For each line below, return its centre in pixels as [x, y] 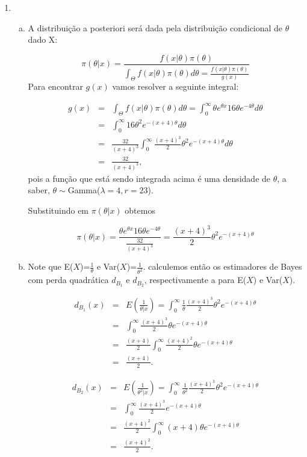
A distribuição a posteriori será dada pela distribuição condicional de [155, 27]
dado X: [43, 39]
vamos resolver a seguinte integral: [175, 86]
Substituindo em [58, 210]
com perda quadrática [68, 280]
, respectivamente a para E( [195, 280]
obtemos [140, 210]
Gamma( [84, 190]
